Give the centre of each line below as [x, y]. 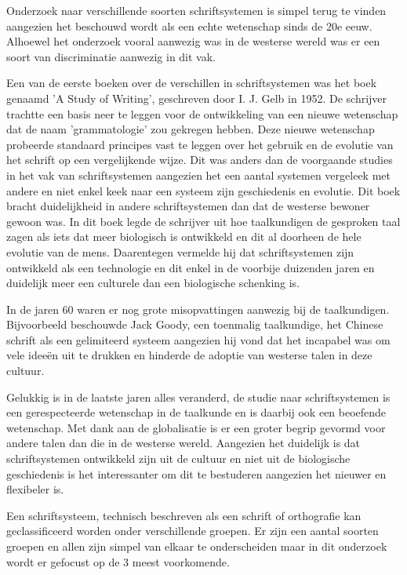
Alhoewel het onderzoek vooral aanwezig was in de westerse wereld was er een [193, 41]
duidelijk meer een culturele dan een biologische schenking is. [153, 283]
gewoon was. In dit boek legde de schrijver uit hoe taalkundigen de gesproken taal [203, 221]
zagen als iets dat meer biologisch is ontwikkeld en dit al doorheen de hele [184, 237]
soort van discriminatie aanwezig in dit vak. [111, 56]
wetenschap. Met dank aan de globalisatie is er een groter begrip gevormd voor [196, 427]
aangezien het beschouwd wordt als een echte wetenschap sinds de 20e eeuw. [189, 25]
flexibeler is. [35, 489]
